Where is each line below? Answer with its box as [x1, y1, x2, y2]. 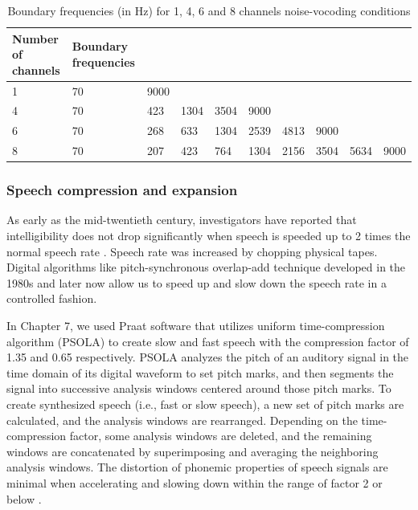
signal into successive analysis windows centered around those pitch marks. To [6, 380, 391, 397]
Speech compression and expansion [6, 180, 238, 200]
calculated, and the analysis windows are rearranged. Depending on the [6, 411, 358, 428]
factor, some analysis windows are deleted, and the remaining [69, 427, 372, 444]
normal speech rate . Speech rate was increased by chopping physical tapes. [6, 243, 378, 259]
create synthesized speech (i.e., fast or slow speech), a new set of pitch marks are [6, 396, 404, 412]
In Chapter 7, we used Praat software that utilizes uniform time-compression [6, 317, 385, 334]
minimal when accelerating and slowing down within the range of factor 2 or [6, 474, 383, 491]
